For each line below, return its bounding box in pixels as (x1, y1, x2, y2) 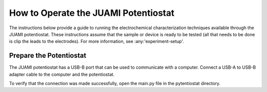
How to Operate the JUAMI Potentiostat (9, 7, 175, 18)
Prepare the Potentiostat (9, 51, 87, 60)
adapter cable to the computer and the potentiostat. (9, 71, 115, 77)
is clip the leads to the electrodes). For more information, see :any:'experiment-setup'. (9, 39, 184, 45)
